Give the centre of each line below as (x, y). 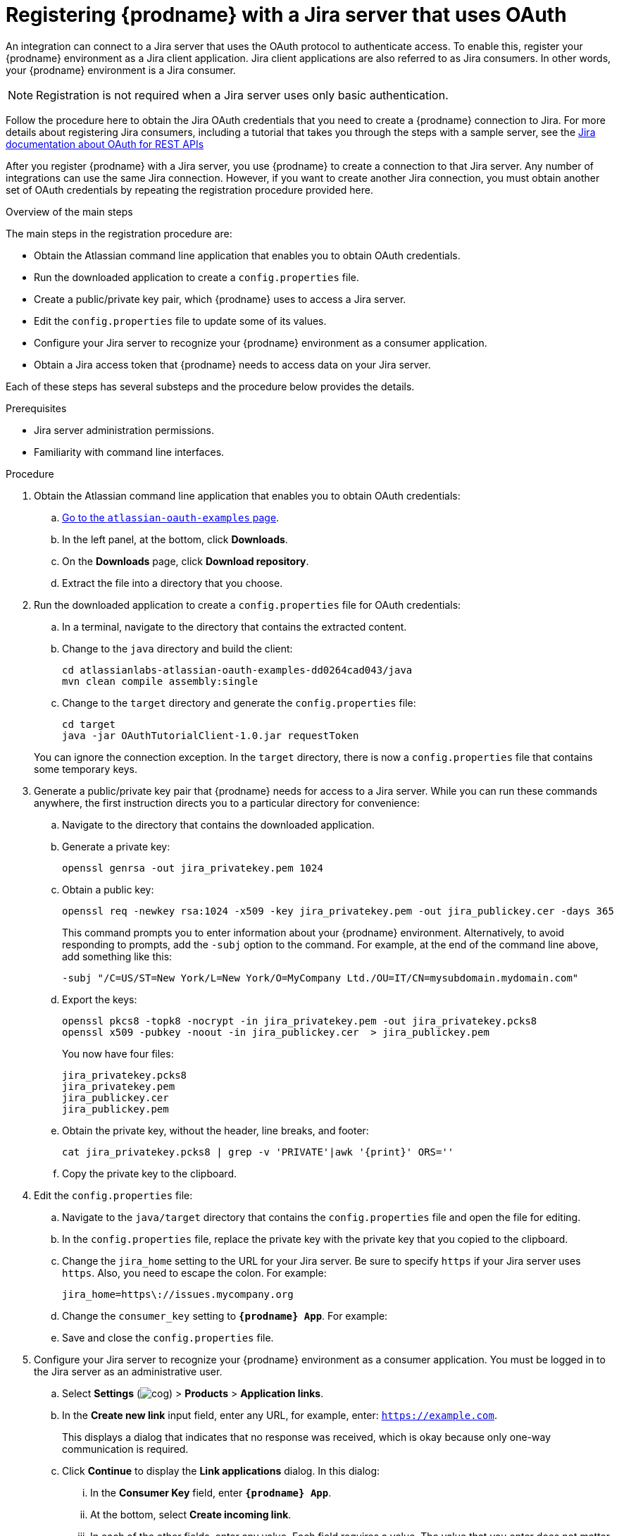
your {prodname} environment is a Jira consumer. (121, 70)
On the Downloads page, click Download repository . (186, 561)
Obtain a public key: (108, 889)
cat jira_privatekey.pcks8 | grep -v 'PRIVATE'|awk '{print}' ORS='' (258, 1152)
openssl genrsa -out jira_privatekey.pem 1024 (193, 868)
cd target (89, 724)
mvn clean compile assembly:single (160, 681)
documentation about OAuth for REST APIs (105, 144)
